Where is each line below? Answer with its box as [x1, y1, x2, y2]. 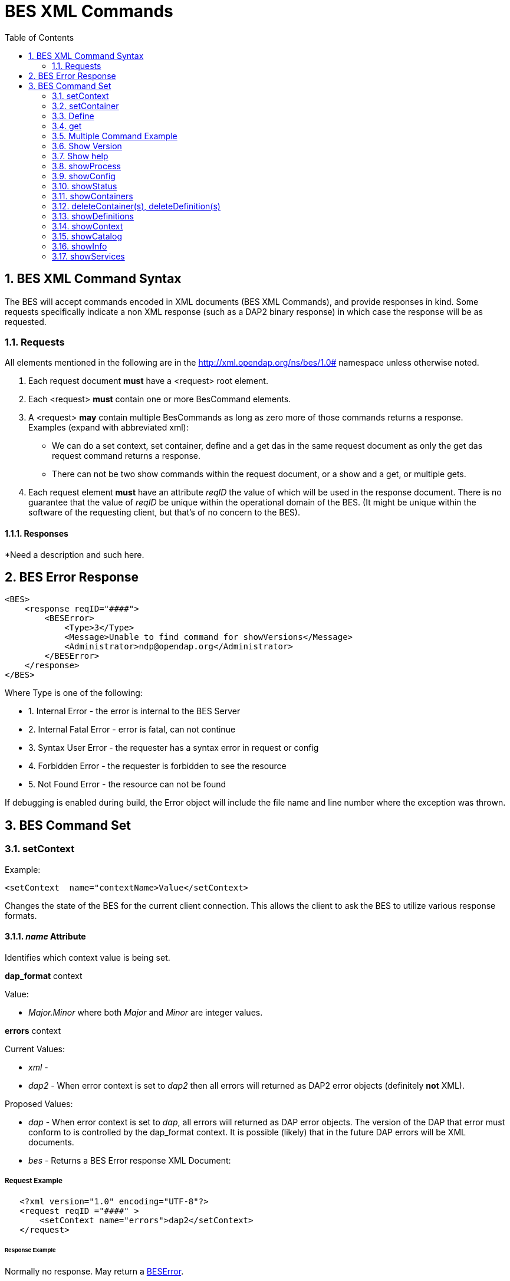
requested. [5, 316, 47, 327]
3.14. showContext [52, 221, 123, 231]
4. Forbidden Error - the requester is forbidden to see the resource [28, 761, 287, 771]
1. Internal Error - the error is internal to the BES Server [28, 706, 241, 717]
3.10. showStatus [52, 180, 117, 191]
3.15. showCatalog [52, 231, 122, 241]
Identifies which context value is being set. [5, 952, 170, 963]
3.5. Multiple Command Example [52, 130, 177, 141]
